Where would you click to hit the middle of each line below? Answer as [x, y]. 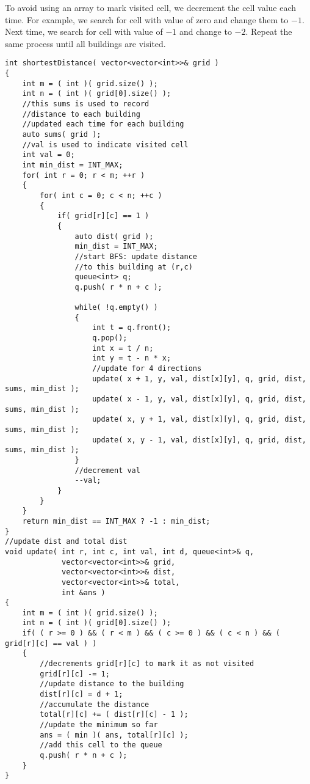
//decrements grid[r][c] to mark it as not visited [147, 664]
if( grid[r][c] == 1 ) [103, 216]
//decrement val [107, 470]
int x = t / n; [123, 348]
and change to [205, 31]
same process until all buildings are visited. [85, 43]
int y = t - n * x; [132, 358]
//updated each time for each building [103, 124]
